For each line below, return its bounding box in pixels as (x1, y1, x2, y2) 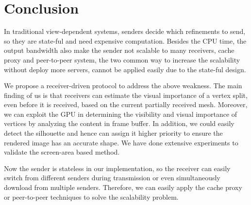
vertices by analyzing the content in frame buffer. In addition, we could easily (4, 118, 234, 128)
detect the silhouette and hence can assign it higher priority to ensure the (4, 128, 223, 138)
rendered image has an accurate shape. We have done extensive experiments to (4, 137, 238, 147)
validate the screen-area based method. (4, 147, 120, 157)
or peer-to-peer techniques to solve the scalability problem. (4, 191, 179, 202)
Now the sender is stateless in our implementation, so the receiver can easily (4, 163, 231, 173)
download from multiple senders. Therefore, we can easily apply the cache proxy (4, 182, 242, 192)
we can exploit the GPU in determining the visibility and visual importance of (4, 109, 237, 119)
